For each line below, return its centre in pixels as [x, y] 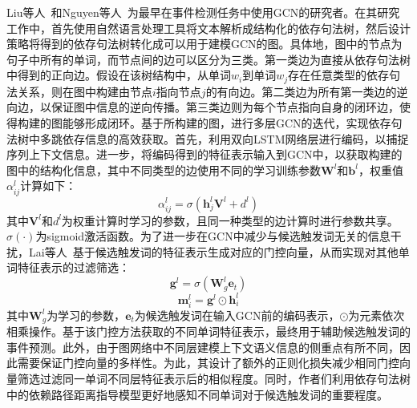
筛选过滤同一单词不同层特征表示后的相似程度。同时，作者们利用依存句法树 [214, 378]
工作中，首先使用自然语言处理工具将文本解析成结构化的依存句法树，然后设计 [208, 28]
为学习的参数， [86, 315]
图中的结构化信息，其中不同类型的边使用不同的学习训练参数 [164, 170]
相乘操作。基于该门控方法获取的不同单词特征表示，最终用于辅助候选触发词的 [208, 331]
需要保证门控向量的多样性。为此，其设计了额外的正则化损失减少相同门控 [208, 363]
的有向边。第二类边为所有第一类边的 [301, 91]
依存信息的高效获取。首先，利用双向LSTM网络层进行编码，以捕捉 [235, 138]
